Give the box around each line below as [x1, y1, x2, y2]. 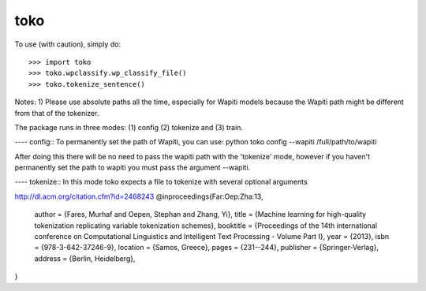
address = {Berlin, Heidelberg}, [34, 253, 136, 263]
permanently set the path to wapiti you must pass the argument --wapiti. [14, 162, 251, 173]
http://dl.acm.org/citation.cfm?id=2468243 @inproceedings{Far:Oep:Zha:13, [14, 192, 263, 201]
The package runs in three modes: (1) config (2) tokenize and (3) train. [14, 122, 244, 132]
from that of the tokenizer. [14, 108, 99, 118]
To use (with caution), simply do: [14, 39, 121, 49]
